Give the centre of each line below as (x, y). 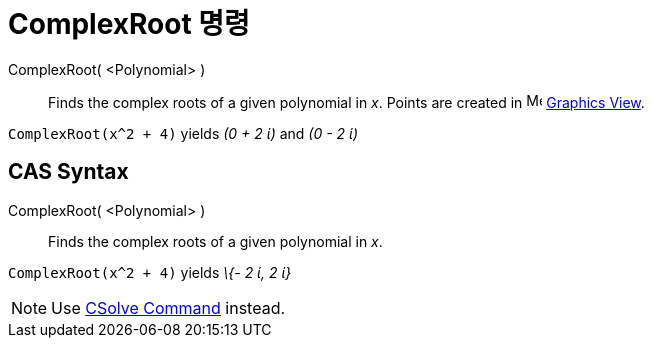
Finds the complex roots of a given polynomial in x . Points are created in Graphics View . (346, 102)
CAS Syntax (68, 172)
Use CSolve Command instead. (168, 307)
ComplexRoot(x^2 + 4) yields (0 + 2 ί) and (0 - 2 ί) (183, 133)
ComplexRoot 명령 (129, 24)
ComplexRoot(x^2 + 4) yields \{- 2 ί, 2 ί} (150, 272)
